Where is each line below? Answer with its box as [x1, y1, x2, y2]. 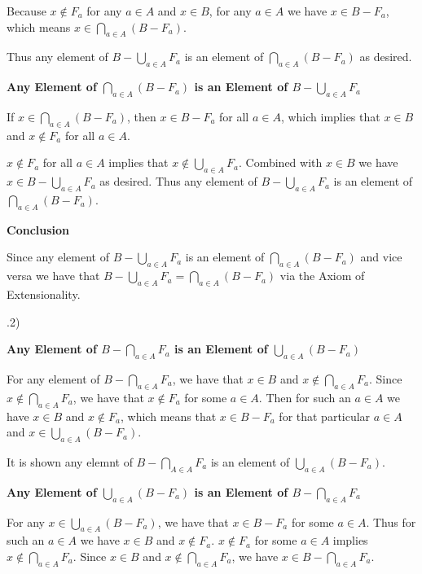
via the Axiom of [279, 267, 365, 284]
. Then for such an [258, 388, 351, 405]
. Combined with [239, 154, 323, 171]
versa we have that [7, 267, 100, 284]
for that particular [279, 407, 371, 424]
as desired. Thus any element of [99, 173, 257, 190]
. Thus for [366, 513, 416, 530]
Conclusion [7, 221, 70, 238]
